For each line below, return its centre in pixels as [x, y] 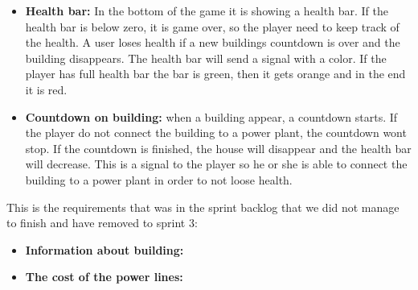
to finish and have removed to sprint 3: [102, 223]
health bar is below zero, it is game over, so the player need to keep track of [212, 26]
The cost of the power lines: [104, 277]
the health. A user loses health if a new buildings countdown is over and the [213, 42]
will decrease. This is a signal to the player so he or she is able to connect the [216, 164]
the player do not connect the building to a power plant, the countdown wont [216, 133]
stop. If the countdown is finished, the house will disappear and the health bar [218, 148]
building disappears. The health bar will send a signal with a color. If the [206, 58]
